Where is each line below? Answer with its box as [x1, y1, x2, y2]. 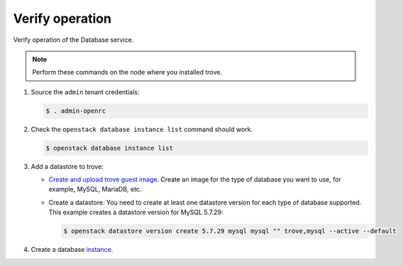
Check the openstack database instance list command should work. [31, 125, 253, 133]
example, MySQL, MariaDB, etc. [48, 185, 142, 194]
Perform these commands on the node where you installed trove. [32, 68, 223, 77]
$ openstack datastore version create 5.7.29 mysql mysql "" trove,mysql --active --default [63, 227, 397, 235]
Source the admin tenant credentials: [31, 87, 140, 96]
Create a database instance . [31, 245, 114, 254]
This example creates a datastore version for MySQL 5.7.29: [48, 208, 223, 216]
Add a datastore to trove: [31, 162, 104, 170]
